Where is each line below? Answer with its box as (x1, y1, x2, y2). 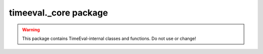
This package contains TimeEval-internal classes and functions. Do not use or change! (22, 36, 197, 41)
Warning (22, 27, 40, 33)
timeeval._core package (9, 7, 108, 18)
